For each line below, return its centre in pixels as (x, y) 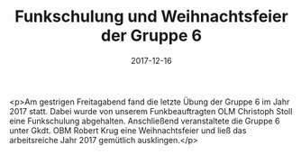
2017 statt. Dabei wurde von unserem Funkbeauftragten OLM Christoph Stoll (151, 111)
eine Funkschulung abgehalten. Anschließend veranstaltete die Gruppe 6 (145, 121)
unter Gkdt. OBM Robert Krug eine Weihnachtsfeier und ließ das (128, 130)
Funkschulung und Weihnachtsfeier (151, 17)
